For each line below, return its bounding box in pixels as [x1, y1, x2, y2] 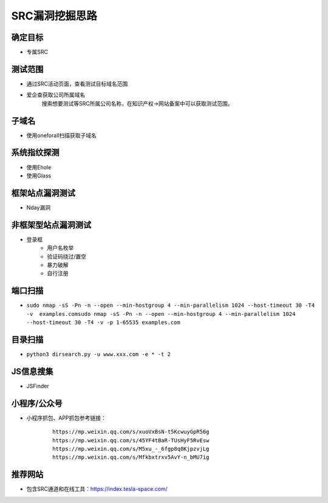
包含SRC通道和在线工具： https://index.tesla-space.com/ [26, 485, 168, 493]
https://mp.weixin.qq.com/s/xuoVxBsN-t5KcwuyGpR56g [52, 428, 210, 436]
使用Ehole [26, 163, 52, 171]
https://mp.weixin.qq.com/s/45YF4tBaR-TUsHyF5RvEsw [52, 437, 210, 443]
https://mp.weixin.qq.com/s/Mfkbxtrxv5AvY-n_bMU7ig [52, 454, 210, 461]
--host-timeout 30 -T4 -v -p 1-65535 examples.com [26, 319, 180, 326]
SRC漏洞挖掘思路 [11, 9, 97, 22]
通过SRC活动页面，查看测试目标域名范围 [26, 80, 128, 87]
